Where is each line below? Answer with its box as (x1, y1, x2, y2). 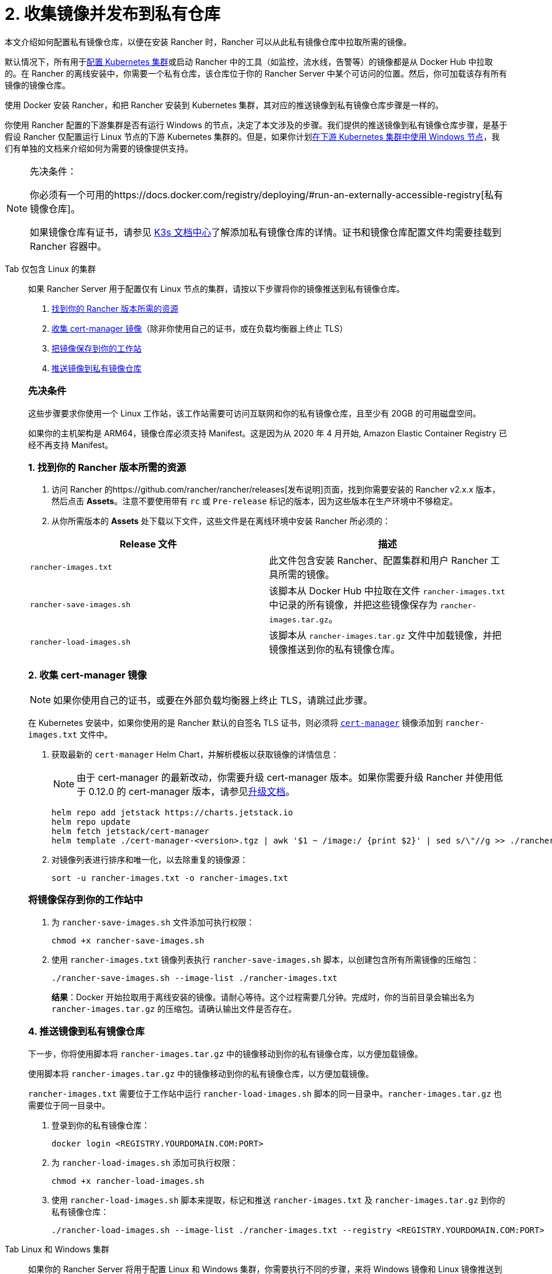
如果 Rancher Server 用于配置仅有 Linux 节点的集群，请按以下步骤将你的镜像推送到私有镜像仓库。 (28, 283, 405, 294)
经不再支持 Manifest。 (28, 439, 113, 450)
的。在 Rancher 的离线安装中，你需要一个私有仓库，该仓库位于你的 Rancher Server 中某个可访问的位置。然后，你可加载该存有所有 (5, 68, 507, 78)
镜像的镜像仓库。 (5, 80, 70, 90)
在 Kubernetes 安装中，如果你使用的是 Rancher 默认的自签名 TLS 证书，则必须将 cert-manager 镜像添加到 (28, 718, 443, 728)
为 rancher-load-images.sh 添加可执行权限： (51, 1157, 239, 1168)
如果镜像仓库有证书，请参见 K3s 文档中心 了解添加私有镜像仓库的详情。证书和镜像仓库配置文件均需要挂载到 (30, 226, 502, 238)
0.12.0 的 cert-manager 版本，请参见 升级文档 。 (88, 786, 295, 797)
